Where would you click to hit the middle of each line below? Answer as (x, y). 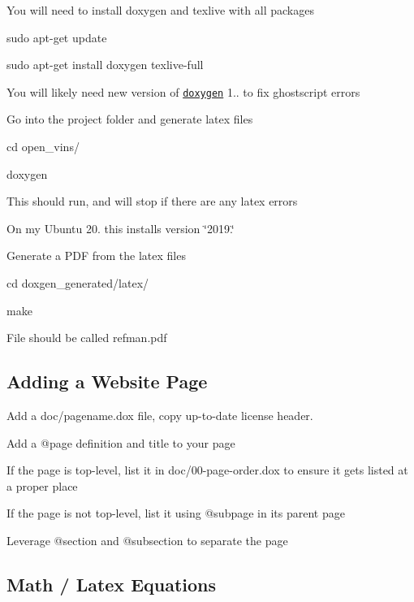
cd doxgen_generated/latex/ (78, 283)
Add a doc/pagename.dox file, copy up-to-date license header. (160, 415)
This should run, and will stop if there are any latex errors (152, 201)
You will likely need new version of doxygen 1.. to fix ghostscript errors (183, 91)
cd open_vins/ (43, 147)
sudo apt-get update (57, 37)
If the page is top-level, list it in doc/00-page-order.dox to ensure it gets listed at (207, 470)
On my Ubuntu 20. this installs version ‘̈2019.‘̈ (121, 228)
